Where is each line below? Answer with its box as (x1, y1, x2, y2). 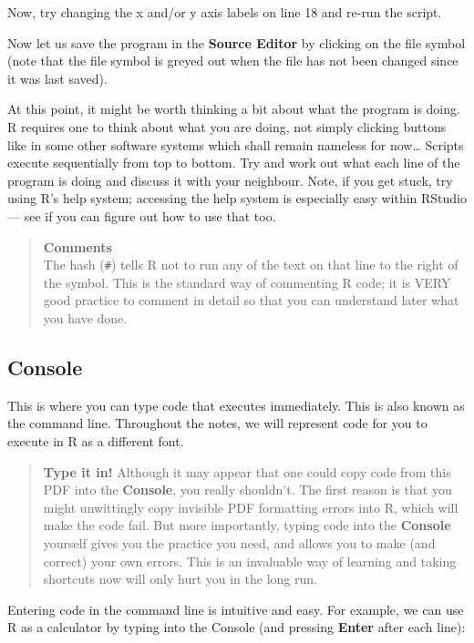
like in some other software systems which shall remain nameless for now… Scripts (7, 135, 464, 154)
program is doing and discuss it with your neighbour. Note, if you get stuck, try (7, 170, 453, 189)
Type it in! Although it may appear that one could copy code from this (43, 462, 451, 481)
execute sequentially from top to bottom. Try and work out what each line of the (7, 153, 460, 172)
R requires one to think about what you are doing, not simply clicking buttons (7, 117, 447, 136)
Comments (43, 237, 112, 256)
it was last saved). (7, 68, 108, 87)
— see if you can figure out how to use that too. (7, 206, 276, 225)
